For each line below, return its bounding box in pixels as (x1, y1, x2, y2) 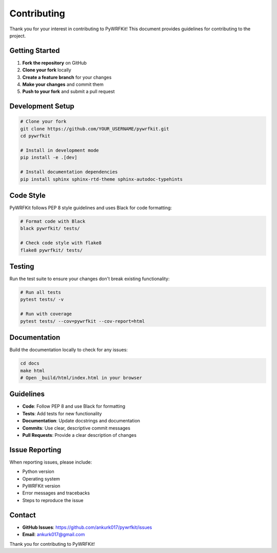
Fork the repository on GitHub (22, 60, 87, 66)
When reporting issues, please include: (9, 459, 92, 465)
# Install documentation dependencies (20, 169, 118, 175)
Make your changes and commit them (22, 81, 104, 87)
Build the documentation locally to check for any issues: (9, 347, 128, 353)
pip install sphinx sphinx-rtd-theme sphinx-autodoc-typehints (20, 176, 183, 182)
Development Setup (9, 102, 74, 110)
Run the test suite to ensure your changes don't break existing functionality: (9, 275, 170, 282)
